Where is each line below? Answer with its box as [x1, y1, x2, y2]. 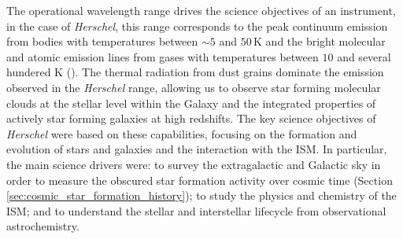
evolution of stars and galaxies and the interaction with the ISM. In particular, [6, 141, 387, 157]
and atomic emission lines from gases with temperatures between [6, 48, 319, 64]
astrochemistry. [6, 218, 79, 234]
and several [337, 48, 391, 64]
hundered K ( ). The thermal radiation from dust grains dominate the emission [6, 64, 384, 80]
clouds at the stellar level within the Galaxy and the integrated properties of [6, 94, 376, 111]
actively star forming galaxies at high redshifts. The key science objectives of [6, 110, 376, 127]
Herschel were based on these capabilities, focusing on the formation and [6, 125, 357, 142]
